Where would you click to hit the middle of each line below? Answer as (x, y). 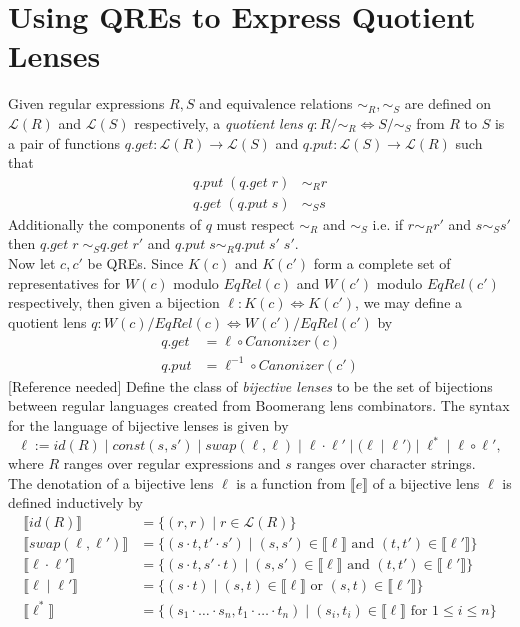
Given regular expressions (86, 103)
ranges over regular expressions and (172, 463)
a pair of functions (64, 142)
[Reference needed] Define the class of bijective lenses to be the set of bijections (250, 385)
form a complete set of (382, 262)
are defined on (448, 103)
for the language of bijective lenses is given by (148, 425)
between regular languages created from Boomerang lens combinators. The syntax (259, 405)
